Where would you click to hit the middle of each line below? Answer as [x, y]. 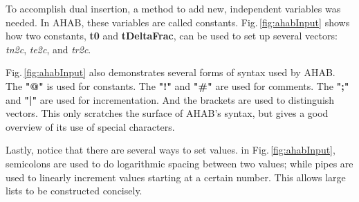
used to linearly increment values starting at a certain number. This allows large [176, 177]
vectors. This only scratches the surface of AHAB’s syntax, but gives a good [167, 113]
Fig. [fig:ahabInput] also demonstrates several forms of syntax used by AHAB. [171, 72]
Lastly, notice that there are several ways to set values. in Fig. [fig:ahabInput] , [171, 150]
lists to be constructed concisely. [74, 191]
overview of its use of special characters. [90, 126]
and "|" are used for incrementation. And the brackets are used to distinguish [170, 99]
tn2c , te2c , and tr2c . [48, 49]
